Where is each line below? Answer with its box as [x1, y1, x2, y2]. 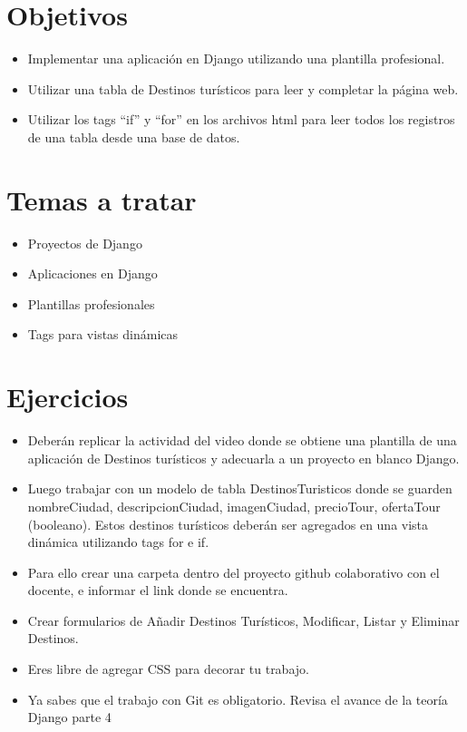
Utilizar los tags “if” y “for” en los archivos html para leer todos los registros [27, 110, 455, 129]
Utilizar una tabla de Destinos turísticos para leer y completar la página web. [27, 79, 459, 98]
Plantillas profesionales [27, 294, 155, 313]
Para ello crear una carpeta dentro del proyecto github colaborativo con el [27, 562, 440, 581]
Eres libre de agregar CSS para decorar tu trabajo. [27, 659, 309, 678]
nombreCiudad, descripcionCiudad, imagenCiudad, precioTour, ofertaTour [27, 496, 441, 515]
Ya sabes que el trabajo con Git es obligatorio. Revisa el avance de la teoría [27, 689, 448, 708]
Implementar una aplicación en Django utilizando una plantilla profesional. [27, 49, 445, 68]
